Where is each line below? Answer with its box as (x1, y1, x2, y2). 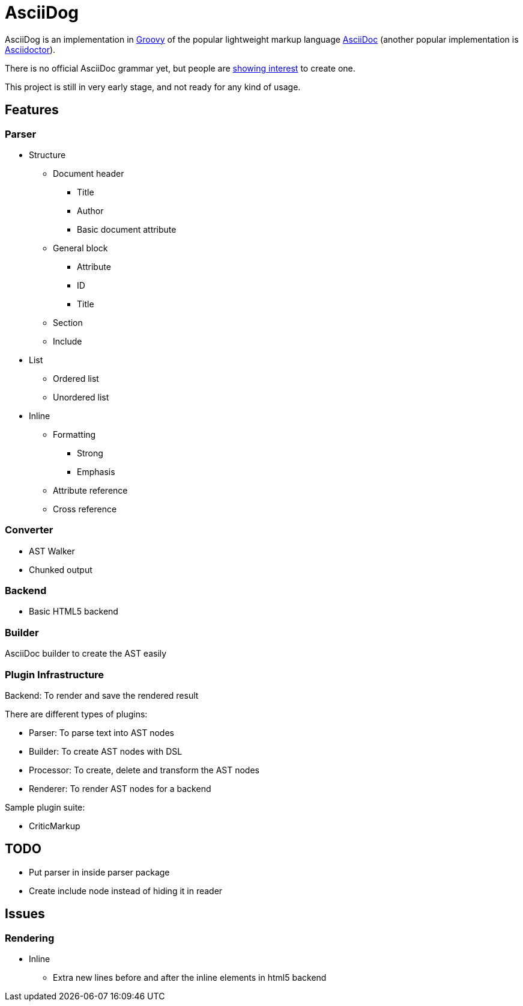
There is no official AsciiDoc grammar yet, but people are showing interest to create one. (5, 63, 355, 73)
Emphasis (77, 466, 115, 477)
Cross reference (53, 503, 117, 514)
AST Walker (29, 545, 75, 556)
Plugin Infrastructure (5, 668, 104, 681)
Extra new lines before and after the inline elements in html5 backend (53, 972, 327, 983)
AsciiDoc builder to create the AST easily (5, 648, 167, 659)
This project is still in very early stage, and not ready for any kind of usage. (5, 81, 301, 92)
